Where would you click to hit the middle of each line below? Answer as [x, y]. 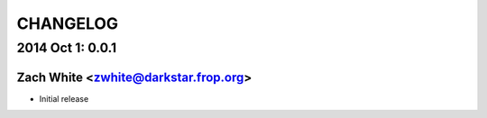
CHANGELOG [68, 23]
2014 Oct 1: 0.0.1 [67, 48]
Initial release [64, 98]
